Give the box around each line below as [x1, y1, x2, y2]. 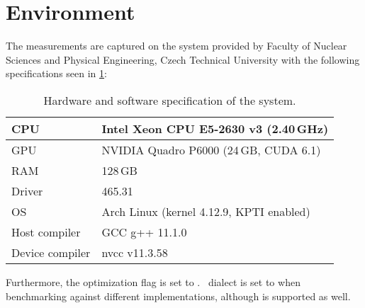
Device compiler [11, 244, 91, 261]
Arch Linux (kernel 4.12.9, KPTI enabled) [101, 203, 310, 219]
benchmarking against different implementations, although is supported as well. [6, 288, 351, 303]
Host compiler [11, 223, 81, 240]
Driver [11, 182, 43, 199]
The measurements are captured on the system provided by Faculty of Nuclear [6, 38, 347, 53]
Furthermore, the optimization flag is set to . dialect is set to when [6, 274, 301, 289]
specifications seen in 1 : [6, 66, 107, 81]
